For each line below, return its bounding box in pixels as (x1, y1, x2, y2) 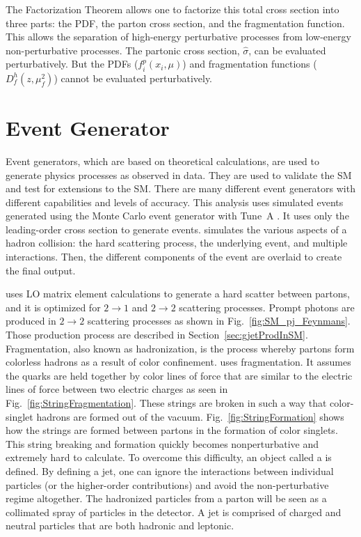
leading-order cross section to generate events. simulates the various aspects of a (6, 221, 347, 236)
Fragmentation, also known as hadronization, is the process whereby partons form (6, 341, 355, 355)
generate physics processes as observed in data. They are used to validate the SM (6, 167, 352, 182)
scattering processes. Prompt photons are (179, 299, 355, 314)
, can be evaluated (248, 42, 326, 57)
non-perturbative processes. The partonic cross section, (6, 42, 240, 57)
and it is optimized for (6, 299, 101, 314)
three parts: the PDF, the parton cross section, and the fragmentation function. (6, 15, 345, 30)
